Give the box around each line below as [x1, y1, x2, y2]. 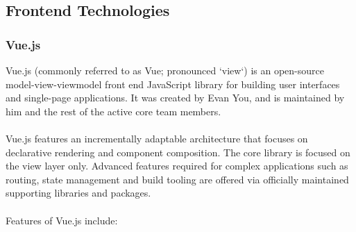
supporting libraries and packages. [6, 185, 151, 200]
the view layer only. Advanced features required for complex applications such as [6, 158, 348, 173]
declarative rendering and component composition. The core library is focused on [6, 144, 350, 159]
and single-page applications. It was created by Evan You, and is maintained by [6, 90, 345, 105]
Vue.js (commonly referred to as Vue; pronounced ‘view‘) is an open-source [6, 63, 325, 77]
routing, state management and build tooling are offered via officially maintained [6, 172, 349, 186]
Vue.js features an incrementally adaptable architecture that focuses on [6, 131, 308, 145]
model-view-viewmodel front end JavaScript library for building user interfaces [6, 76, 340, 91]
